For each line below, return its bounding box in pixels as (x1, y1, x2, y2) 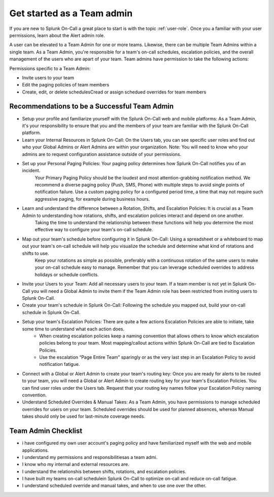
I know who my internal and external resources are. (22, 461, 129, 468)
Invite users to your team (22, 74, 75, 81)
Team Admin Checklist (9, 427, 83, 436)
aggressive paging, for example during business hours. (35, 196, 150, 202)
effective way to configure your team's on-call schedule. (35, 227, 153, 233)
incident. (22, 168, 41, 174)
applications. (22, 447, 49, 453)
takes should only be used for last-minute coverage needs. (22, 413, 146, 419)
